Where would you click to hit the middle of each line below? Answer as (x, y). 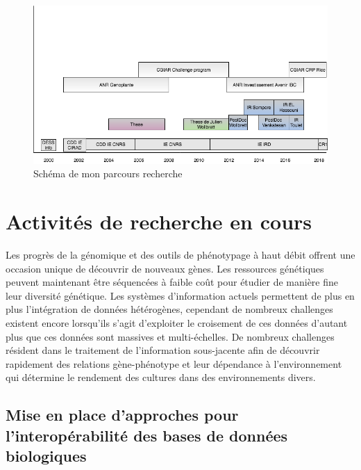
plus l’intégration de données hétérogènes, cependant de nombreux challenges (169, 309)
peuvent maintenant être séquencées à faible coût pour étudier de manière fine (172, 282)
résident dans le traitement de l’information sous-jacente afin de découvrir (163, 350)
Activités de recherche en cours (159, 221)
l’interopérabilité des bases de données (147, 435)
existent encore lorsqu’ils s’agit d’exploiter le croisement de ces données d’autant (177, 322)
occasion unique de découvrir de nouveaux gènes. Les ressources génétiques (165, 268)
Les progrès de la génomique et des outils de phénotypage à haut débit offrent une (180, 254)
